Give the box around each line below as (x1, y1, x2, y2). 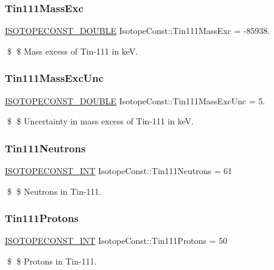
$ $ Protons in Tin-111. (7, 255, 97, 268)
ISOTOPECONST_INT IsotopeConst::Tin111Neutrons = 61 (5, 164, 232, 177)
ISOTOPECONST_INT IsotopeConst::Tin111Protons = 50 (5, 234, 227, 247)
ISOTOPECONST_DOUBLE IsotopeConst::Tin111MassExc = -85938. (5, 24, 270, 37)
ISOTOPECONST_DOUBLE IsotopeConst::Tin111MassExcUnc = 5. (5, 94, 266, 107)
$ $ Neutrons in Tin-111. (7, 184, 102, 197)
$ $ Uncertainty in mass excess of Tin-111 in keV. (7, 115, 194, 127)
